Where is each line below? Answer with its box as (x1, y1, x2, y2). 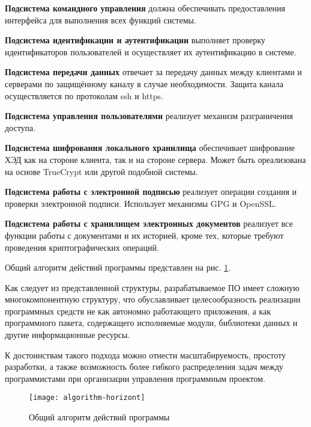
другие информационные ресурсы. (5, 328, 130, 341)
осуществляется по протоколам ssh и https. (5, 89, 163, 102)
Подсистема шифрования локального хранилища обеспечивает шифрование (5, 141, 295, 154)
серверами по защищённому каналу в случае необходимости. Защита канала (5, 77, 283, 90)
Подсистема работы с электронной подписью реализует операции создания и (5, 185, 297, 198)
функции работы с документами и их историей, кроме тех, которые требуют (5, 229, 284, 241)
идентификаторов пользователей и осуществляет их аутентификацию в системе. (5, 45, 297, 58)
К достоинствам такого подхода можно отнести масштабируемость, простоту (5, 348, 286, 361)
